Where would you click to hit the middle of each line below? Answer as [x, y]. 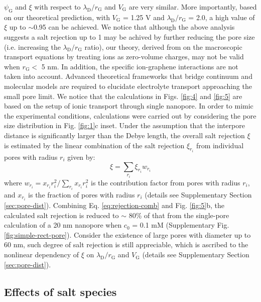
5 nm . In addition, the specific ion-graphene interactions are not [140, 66]
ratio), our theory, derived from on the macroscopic [163, 46]
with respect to [57, 7]
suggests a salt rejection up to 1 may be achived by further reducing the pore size [129, 36]
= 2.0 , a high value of [222, 17]
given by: [81, 157]
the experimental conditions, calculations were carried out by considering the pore [130, 115]
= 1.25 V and [144, 17]
